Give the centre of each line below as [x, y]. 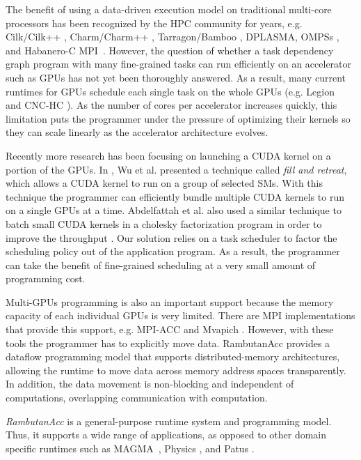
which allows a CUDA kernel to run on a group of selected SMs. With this [164, 183]
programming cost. [46, 278]
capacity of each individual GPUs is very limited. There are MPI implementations [180, 315]
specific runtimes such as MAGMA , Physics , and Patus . [130, 448]
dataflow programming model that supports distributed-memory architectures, [173, 356]
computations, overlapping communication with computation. [137, 398]
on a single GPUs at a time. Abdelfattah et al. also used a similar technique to [174, 210]
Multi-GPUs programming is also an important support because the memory [170, 301]
